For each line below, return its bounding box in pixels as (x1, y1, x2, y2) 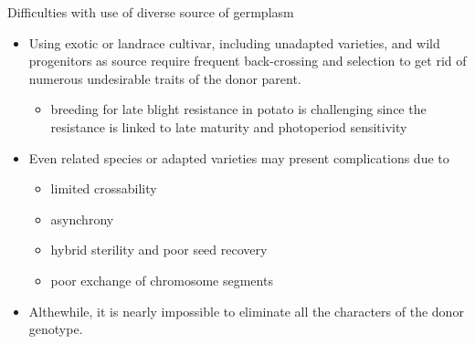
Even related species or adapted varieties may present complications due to (28, 148, 449, 167)
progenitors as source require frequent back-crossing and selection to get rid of (28, 51, 467, 70)
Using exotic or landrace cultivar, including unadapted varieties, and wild (28, 33, 440, 52)
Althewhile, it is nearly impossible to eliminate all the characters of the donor (28, 301, 464, 320)
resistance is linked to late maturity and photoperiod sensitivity (50, 117, 407, 136)
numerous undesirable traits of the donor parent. (28, 68, 301, 88)
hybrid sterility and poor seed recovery (50, 240, 268, 259)
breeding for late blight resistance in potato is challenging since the (50, 99, 427, 119)
